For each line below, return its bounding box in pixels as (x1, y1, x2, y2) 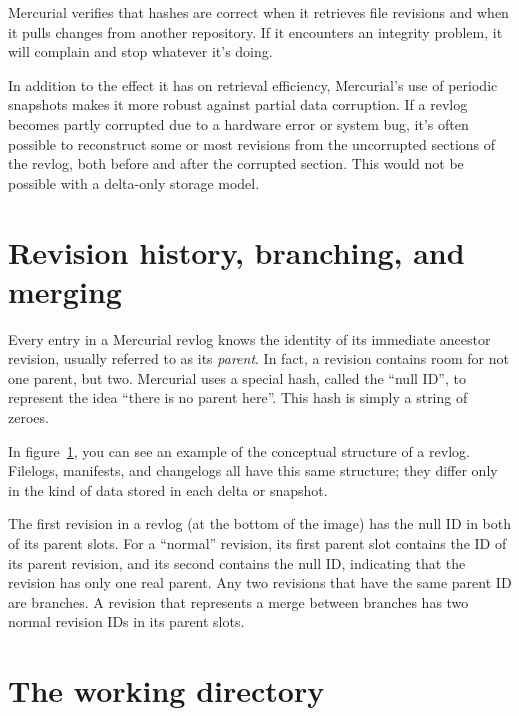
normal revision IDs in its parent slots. (8, 611, 245, 632)
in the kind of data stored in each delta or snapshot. (8, 479, 328, 500)
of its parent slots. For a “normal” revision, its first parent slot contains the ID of (8, 533, 507, 553)
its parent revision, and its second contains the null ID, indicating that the (8, 552, 466, 573)
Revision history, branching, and (8, 231, 465, 272)
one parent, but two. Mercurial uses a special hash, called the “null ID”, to (8, 367, 466, 388)
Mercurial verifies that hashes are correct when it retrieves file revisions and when (8, 2, 509, 22)
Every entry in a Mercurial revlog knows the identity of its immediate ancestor (8, 328, 491, 349)
